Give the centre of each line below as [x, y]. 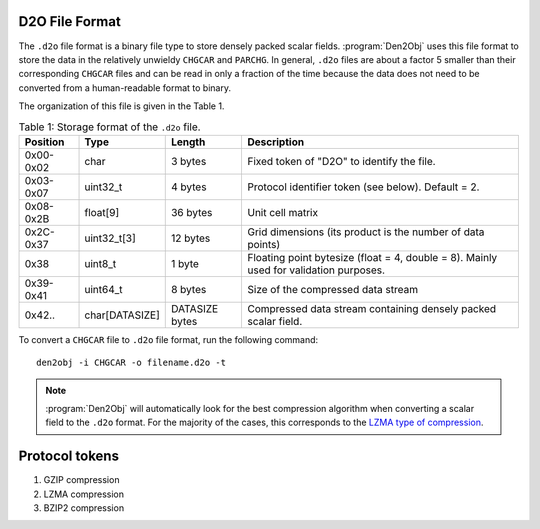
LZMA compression [84, 494]
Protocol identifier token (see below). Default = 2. [363, 187]
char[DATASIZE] [122, 315]
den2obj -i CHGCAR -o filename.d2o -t [131, 363]
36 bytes [191, 212]
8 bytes [188, 289]
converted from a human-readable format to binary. [125, 87]
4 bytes [188, 187]
